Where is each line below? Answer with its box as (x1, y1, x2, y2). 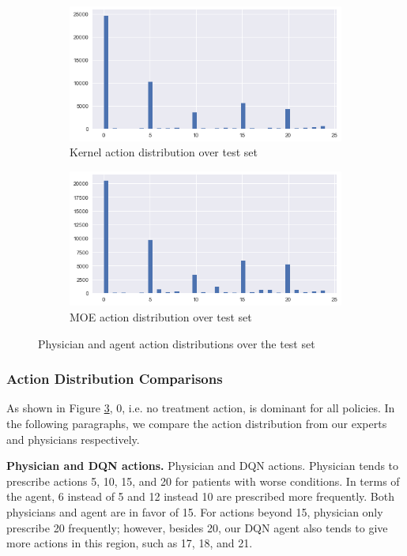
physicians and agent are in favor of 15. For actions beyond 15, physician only (6, 503, 383, 520)
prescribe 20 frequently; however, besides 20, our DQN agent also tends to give (6, 519, 388, 535)
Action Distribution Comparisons (6, 369, 223, 389)
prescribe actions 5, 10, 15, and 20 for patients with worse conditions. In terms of (6, 472, 400, 489)
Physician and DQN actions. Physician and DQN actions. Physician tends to (6, 457, 399, 474)
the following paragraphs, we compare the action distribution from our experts (6, 415, 387, 431)
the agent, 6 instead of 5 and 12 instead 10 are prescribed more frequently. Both (6, 488, 395, 505)
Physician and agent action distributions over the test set (38, 335, 315, 351)
